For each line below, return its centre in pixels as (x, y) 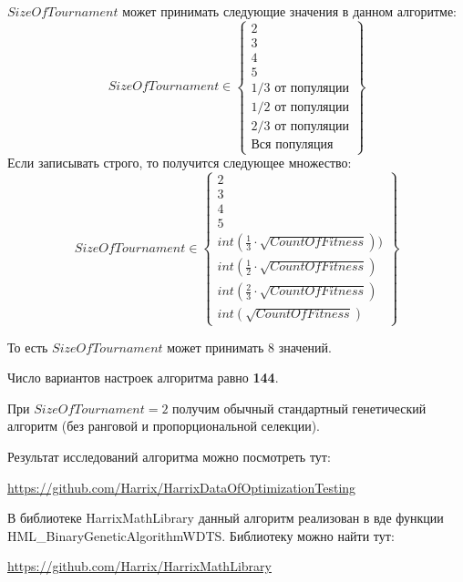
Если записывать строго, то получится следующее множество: (180, 163)
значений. (305, 347)
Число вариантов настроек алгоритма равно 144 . (143, 378)
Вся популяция (292, 145)
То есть (28, 347)
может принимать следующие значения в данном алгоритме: (290, 11)
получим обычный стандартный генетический (299, 408)
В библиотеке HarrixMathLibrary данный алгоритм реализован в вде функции (226, 518)
